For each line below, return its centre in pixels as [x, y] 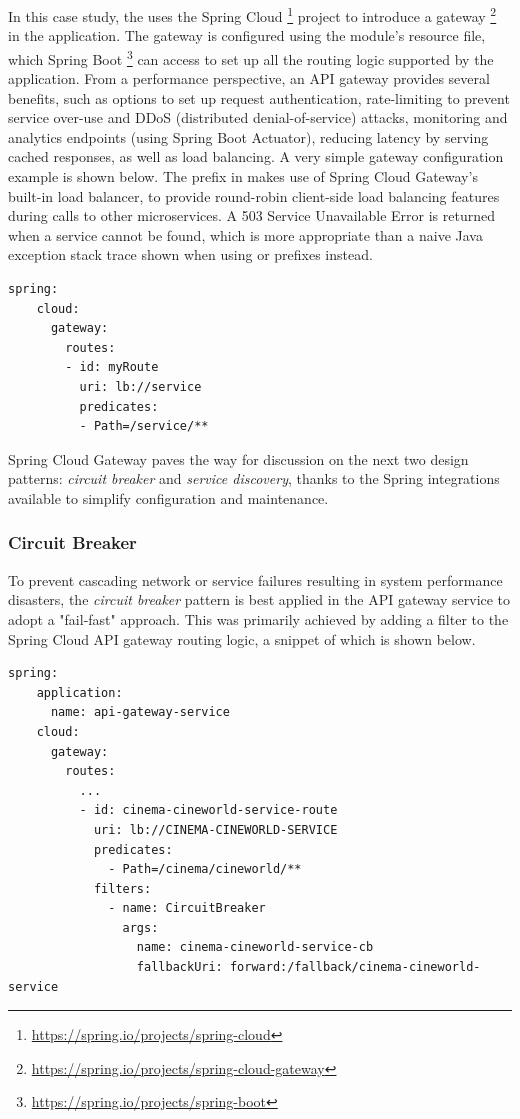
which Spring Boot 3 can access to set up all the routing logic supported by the [251, 57]
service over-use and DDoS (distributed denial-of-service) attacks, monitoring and [258, 117]
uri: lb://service [140, 387]
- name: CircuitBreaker [187, 908]
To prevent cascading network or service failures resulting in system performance [255, 579]
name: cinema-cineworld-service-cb [255, 947]
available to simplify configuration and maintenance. [168, 497]
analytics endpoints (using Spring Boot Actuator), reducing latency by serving [248, 136]
